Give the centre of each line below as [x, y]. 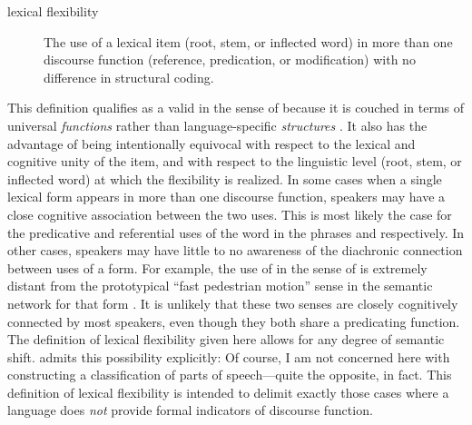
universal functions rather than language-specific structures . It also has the [217, 125]
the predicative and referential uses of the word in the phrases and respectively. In [236, 232]
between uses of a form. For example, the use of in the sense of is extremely [217, 267]
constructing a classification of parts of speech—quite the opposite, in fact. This [230, 375]
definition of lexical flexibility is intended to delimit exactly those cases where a [228, 392]
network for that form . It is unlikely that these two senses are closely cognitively [233, 303]
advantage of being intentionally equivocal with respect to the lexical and [211, 143]
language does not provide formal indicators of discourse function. [190, 410]
